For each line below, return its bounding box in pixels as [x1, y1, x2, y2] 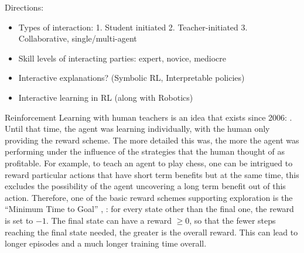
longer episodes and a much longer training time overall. [5, 237, 207, 249]
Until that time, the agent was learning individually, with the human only [5, 122, 270, 135]
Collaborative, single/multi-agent [18, 32, 137, 45]
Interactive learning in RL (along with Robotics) [18, 91, 193, 103]
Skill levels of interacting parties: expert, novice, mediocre [18, 52, 226, 64]
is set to [5, 214, 33, 226]
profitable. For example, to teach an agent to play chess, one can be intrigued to [5, 156, 293, 169]
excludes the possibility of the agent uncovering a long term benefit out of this [5, 180, 286, 192]
